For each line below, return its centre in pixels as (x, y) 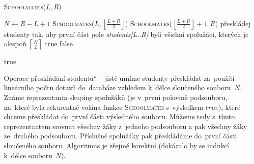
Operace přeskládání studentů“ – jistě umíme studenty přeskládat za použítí (119, 78)
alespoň (15, 44)
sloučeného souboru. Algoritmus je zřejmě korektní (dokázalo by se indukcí (117, 145)
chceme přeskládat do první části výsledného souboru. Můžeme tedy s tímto (119, 116)
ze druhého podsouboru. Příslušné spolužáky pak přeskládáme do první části (121, 136)
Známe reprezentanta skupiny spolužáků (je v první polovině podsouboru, (116, 97)
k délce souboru (28, 155)
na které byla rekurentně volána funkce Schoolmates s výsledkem (104, 107)
